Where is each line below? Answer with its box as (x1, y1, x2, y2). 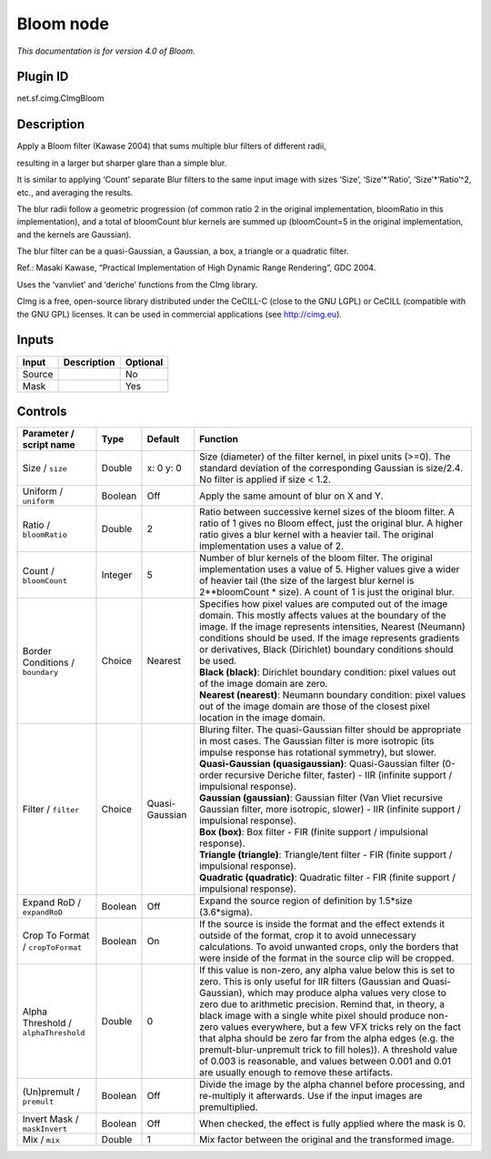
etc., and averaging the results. (16, 186, 134, 197)
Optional (125, 356, 164, 368)
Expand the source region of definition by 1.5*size (198, 894, 413, 907)
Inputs (16, 332, 55, 348)
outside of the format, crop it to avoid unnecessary (198, 929, 417, 942)
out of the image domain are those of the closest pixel (198, 700, 431, 713)
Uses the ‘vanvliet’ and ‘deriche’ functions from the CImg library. (16, 278, 258, 290)
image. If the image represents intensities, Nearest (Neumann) (198, 620, 466, 633)
